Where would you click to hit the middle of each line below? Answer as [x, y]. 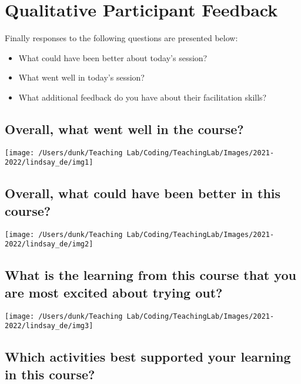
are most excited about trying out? [114, 292]
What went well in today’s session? [81, 77]
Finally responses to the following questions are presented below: [121, 38]
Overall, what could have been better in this [143, 193]
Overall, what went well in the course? [124, 128]
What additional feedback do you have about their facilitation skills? [143, 97]
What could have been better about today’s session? [113, 57]
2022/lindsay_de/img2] [49, 244]
